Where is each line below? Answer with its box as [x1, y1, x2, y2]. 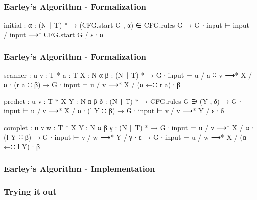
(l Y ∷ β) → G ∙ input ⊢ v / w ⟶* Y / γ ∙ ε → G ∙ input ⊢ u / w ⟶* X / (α [4, 132, 247, 142]
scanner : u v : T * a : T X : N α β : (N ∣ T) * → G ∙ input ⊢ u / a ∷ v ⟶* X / [4, 69, 252, 80]
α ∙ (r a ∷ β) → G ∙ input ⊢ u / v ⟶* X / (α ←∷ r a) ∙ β [4, 79, 181, 90]
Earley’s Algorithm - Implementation [4, 162, 155, 174]
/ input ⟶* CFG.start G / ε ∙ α [4, 29, 104, 39]
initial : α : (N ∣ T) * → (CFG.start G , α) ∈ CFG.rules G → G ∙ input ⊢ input [4, 20, 249, 30]
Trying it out [4, 185, 57, 197]
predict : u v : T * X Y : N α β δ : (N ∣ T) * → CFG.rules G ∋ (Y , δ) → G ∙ [4, 96, 241, 106]
